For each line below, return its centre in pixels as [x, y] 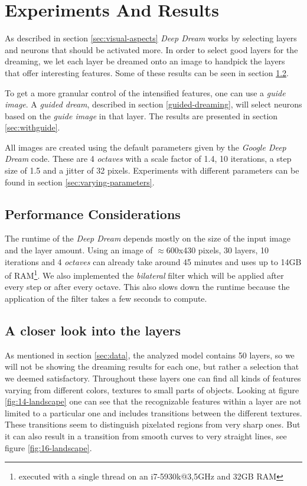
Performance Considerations [93, 213]
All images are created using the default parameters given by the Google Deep [146, 147]
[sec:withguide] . [32, 127]
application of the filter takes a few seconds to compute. [106, 299]
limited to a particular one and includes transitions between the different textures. [153, 412]
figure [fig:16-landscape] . [48, 447]
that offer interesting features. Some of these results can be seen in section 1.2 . [147, 72]
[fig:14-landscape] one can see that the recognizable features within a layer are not [153, 401]
